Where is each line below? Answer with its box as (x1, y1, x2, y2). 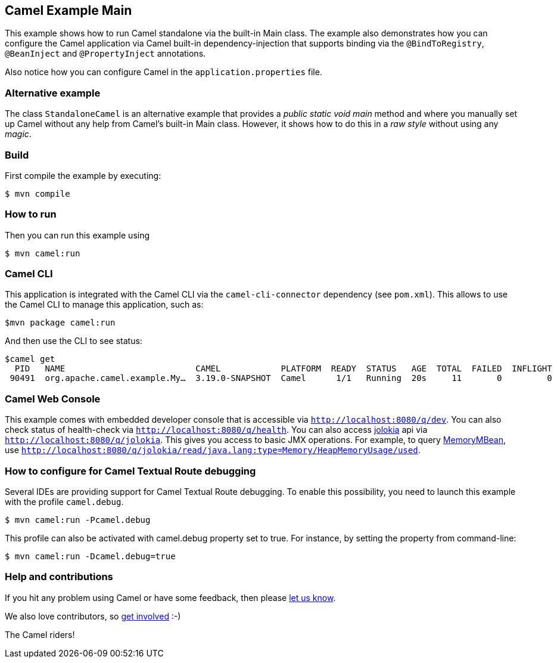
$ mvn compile (5, 188, 70, 199)
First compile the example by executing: (5, 170, 161, 181)
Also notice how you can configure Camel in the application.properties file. (5, 67, 322, 78)
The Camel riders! (5, 629, 75, 640)
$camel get (5, 354, 55, 364)
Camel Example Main (5, 3, 132, 18)
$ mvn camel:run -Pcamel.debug (5, 515, 151, 525)
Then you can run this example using (5, 230, 150, 240)
